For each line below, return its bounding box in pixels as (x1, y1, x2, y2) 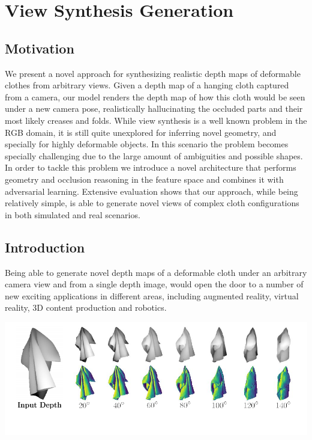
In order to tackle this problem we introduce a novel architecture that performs (5, 161, 296, 174)
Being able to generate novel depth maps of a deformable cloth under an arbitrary (5, 266, 307, 278)
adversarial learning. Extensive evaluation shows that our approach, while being (5, 185, 298, 197)
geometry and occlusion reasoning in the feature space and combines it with (5, 173, 284, 185)
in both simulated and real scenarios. (5, 208, 140, 221)
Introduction (5, 237, 85, 256)
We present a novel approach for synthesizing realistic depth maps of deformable (5, 67, 301, 79)
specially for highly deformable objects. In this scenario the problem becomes (5, 138, 289, 150)
